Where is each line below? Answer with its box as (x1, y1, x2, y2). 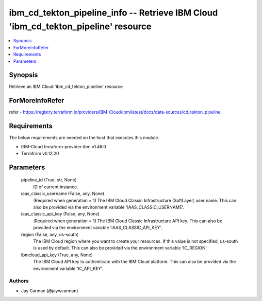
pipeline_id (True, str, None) (21, 177, 77, 183)
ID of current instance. (33, 184, 79, 190)
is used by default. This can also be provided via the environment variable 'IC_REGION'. (33, 245, 208, 251)
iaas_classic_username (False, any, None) (21, 191, 104, 196)
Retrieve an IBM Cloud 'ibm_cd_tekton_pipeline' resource (9, 84, 123, 89)
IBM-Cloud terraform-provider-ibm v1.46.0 (21, 143, 106, 149)
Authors (9, 278, 29, 284)
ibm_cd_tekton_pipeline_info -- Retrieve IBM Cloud (9, 7, 218, 18)
